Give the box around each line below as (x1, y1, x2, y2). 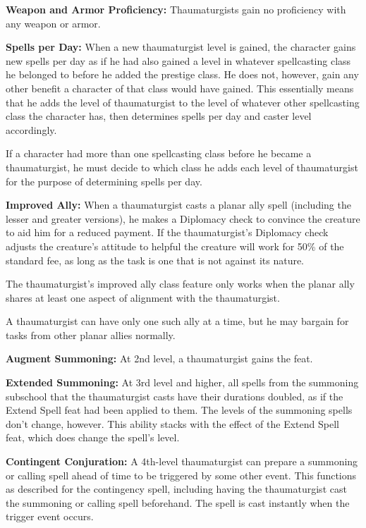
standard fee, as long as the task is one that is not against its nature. (6, 252, 305, 267)
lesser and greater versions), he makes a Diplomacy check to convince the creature (6, 211, 360, 226)
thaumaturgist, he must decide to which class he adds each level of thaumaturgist (6, 159, 358, 174)
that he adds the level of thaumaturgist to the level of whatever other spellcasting (6, 94, 360, 109)
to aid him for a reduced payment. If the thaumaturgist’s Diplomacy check (6, 225, 329, 240)
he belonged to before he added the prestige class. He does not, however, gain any (6, 67, 359, 82)
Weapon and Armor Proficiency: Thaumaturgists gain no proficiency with (6, 2, 346, 16)
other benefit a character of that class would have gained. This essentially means (6, 80, 354, 95)
